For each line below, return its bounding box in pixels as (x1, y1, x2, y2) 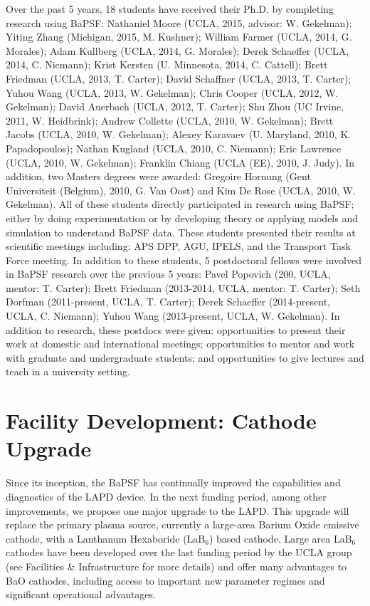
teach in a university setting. (6, 364, 130, 379)
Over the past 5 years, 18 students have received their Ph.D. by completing (6, 1, 334, 16)
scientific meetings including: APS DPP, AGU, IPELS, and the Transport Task (6, 239, 351, 254)
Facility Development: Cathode (6, 406, 317, 435)
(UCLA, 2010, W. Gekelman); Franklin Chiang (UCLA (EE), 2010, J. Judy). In (6, 155, 354, 169)
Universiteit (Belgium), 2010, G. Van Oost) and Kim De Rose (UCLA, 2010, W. (6, 182, 356, 197)
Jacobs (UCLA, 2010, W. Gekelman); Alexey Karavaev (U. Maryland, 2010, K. (6, 127, 351, 142)
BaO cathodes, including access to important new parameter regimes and (6, 573, 325, 587)
